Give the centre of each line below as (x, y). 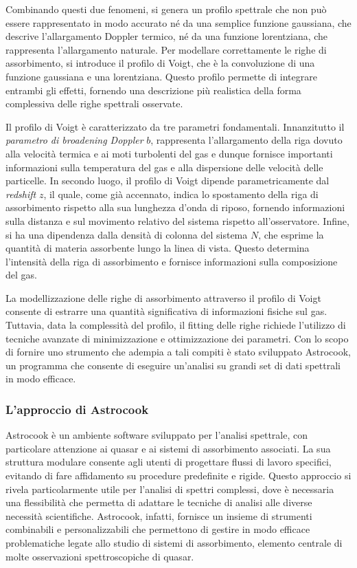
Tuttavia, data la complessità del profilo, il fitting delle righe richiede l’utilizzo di (176, 325)
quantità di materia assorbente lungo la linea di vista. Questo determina (158, 248)
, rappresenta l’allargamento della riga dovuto (246, 140)
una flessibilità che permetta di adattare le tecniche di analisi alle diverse (159, 502)
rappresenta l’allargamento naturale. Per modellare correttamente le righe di (166, 49)
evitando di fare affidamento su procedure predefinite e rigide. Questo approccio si (178, 476)
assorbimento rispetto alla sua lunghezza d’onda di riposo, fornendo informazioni (175, 207)
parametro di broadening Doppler (74, 140)
